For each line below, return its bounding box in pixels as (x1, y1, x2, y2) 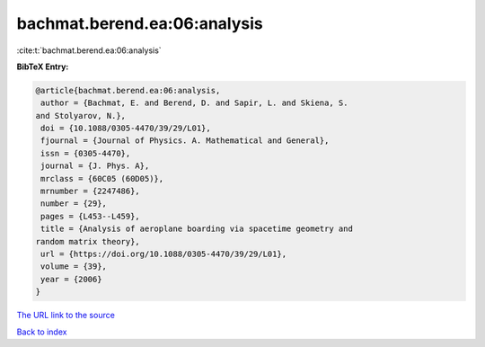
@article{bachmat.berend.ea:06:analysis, (35, 85, 221, 95)
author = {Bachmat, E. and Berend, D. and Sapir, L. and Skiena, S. (40, 98, 348, 108)
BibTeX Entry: (16, 61, 69, 72)
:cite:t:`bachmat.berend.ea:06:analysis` (16, 45, 162, 56)
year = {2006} (40, 274, 102, 284)
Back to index (16, 326, 67, 337)
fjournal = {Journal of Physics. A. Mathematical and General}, (40, 136, 330, 146)
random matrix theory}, (35, 236, 141, 246)
